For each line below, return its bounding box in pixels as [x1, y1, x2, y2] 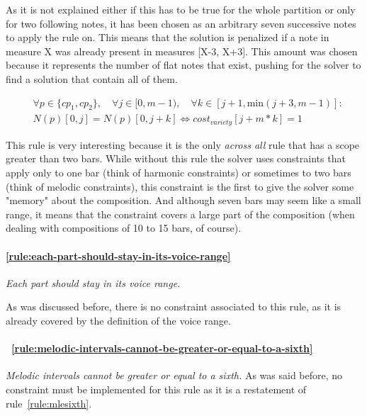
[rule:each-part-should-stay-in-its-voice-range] [6, 248, 231, 263]
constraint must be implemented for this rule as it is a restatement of [6, 382, 307, 396]
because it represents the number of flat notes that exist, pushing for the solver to [6, 57, 361, 72]
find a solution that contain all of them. [6, 71, 178, 86]
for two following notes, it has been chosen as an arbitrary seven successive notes [6, 16, 356, 30]
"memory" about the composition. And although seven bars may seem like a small [6, 193, 361, 208]
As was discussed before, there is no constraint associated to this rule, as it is [6, 299, 341, 314]
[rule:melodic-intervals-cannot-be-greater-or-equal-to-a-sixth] [11, 341, 313, 356]
